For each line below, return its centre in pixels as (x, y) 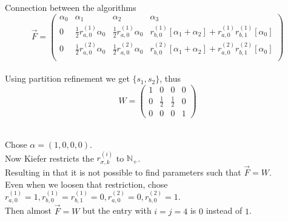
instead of (224, 210)
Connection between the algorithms (71, 7)
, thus (170, 78)
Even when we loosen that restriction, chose (86, 184)
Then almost (28, 210)
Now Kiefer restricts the (49, 158)
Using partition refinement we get (67, 78)
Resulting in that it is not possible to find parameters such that (123, 172)
